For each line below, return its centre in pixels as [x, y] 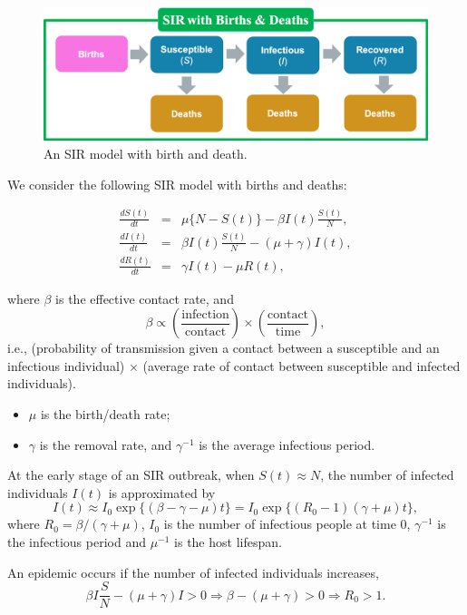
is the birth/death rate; [105, 414]
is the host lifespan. [228, 542]
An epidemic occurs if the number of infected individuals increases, [193, 572]
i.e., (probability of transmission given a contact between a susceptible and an [224, 348]
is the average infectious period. [287, 444]
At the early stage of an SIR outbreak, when [131, 475]
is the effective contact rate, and [145, 298]
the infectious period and [77, 542]
